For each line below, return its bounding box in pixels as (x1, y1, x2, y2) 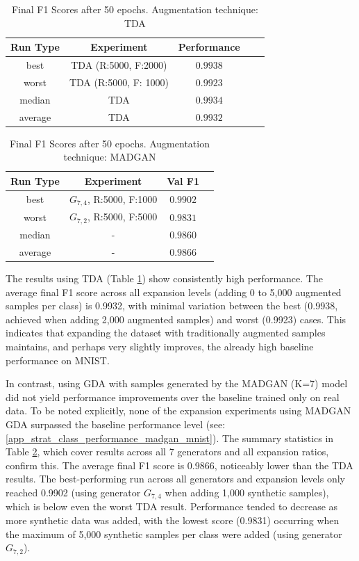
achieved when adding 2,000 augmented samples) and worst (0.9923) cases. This (6, 311, 347, 326)
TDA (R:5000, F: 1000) (69, 74, 169, 89)
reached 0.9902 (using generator (6, 485, 141, 499)
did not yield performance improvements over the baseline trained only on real (6, 389, 340, 404)
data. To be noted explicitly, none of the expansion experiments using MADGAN (6, 403, 351, 418)
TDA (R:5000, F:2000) (71, 58, 167, 72)
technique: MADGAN (63, 149, 156, 164)
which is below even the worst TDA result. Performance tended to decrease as (6, 499, 338, 514)
